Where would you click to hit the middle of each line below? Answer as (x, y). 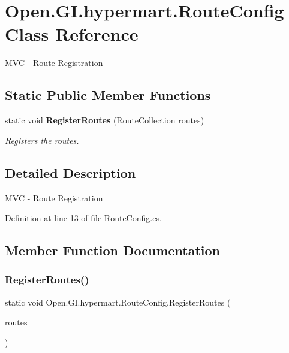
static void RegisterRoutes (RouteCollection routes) (105, 120)
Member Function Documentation (113, 250)
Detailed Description (70, 172)
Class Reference (72, 34)
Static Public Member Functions (108, 95)
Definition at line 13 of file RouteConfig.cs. (83, 218)
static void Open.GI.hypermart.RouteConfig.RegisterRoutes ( (118, 302)
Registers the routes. (42, 140)
